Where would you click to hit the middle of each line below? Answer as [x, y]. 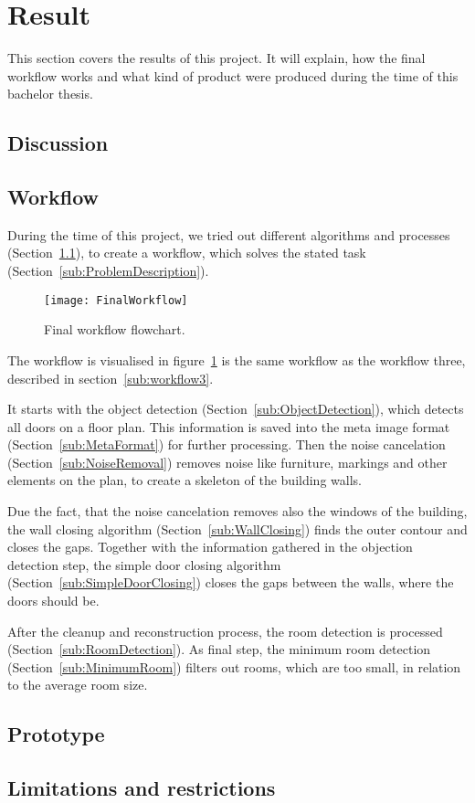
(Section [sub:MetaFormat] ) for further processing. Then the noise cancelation [227, 444]
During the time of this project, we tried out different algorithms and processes [229, 234]
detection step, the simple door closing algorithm [144, 564]
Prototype [56, 734]
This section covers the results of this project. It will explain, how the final [216, 58]
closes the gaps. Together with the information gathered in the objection [210, 547]
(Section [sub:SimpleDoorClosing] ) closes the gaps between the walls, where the [231, 582]
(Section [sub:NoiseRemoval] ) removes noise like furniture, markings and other [227, 462]
